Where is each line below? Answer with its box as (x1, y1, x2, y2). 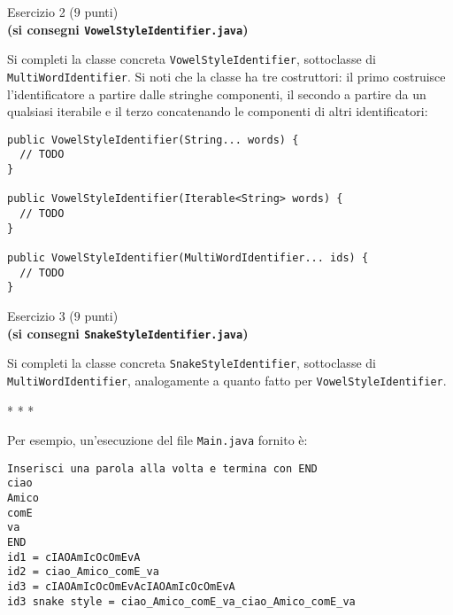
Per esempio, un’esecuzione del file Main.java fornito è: (7, 431, 308, 449)
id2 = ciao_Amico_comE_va (7, 565, 159, 579)
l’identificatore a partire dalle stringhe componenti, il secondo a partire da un (7, 84, 426, 103)
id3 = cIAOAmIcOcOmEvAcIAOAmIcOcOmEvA (7, 580, 235, 594)
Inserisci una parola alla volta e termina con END (7, 462, 318, 475)
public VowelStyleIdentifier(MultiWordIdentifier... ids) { (7, 252, 369, 264)
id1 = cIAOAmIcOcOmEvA (7, 550, 141, 564)
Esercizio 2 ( (7, 3, 74, 20)
